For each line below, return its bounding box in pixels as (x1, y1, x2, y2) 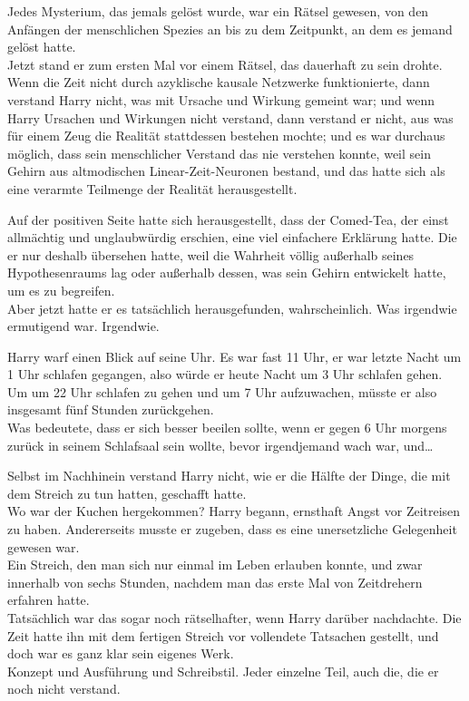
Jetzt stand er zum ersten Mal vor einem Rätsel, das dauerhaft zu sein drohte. (7, 54, 443, 73)
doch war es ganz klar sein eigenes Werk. (7, 644, 234, 663)
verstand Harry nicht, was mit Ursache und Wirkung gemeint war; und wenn (7, 90, 435, 109)
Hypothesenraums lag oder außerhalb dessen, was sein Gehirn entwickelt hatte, (7, 263, 446, 282)
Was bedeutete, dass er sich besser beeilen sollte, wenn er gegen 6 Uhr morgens (7, 418, 447, 437)
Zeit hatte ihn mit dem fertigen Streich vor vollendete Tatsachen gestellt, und (7, 626, 439, 645)
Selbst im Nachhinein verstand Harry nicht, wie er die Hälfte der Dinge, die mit (7, 466, 451, 485)
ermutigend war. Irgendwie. (7, 316, 160, 336)
